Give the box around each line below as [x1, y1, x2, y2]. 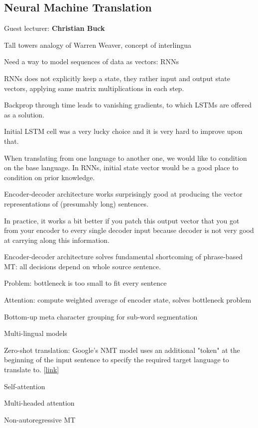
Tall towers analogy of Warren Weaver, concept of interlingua [4, 39, 191, 50]
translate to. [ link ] [4, 364, 59, 375]
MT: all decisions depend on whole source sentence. [4, 261, 161, 271]
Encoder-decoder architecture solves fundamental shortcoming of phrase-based [4, 251, 243, 262]
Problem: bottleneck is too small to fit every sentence [4, 278, 167, 288]
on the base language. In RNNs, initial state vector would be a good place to [4, 162, 239, 173]
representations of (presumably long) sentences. [4, 198, 148, 209]
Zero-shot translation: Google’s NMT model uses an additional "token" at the [4, 344, 240, 355]
